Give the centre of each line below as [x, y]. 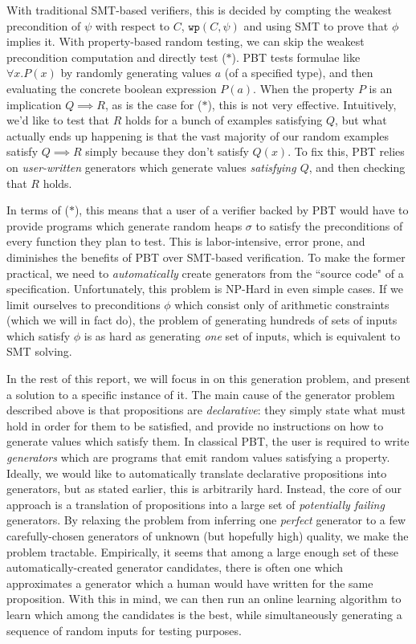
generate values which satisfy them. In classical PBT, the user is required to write [208, 441]
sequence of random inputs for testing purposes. [124, 630]
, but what [361, 120]
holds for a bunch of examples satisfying [224, 120]
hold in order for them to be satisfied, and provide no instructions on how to [195, 425]
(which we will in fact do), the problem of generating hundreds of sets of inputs [202, 320]
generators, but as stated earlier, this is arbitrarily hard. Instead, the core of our [204, 489]
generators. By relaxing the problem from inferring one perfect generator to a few [206, 520]
